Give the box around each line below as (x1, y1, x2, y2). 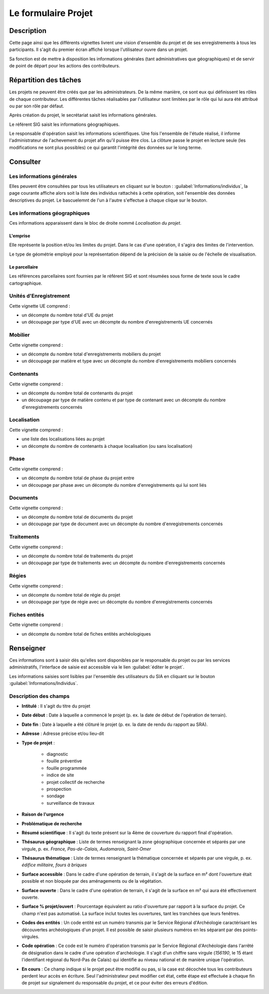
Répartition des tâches (9, 76, 82, 84)
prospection (46, 786, 72, 792)
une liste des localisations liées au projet (21, 436, 105, 442)
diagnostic (46, 751, 68, 757)
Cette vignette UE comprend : (9, 303, 70, 309)
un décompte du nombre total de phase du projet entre (21, 475, 134, 481)
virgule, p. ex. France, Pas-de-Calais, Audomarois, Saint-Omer (21, 846, 151, 852)
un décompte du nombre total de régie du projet (21, 592, 121, 598)
